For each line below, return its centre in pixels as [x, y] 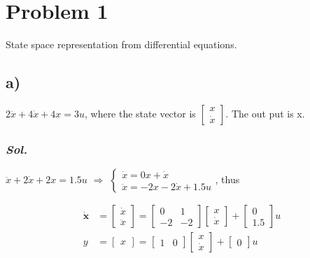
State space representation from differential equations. [121, 44]
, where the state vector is [140, 113]
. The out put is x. [265, 113]
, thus [227, 179]
